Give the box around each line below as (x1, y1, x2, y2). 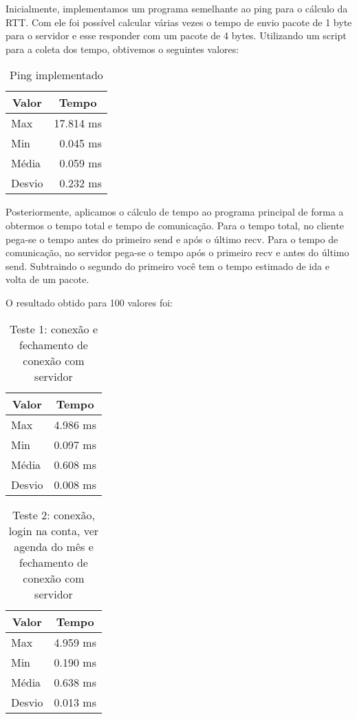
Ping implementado (10, 67, 103, 83)
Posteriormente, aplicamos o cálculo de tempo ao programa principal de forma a (6, 205, 344, 219)
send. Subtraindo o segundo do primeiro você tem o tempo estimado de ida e (6, 258, 329, 273)
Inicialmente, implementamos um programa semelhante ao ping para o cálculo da (6, 1, 348, 15)
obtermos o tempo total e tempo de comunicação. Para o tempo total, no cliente (6, 218, 344, 232)
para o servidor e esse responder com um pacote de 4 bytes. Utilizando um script (6, 28, 347, 43)
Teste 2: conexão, (12, 506, 96, 523)
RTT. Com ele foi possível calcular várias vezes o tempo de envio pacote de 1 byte (6, 14, 352, 29)
